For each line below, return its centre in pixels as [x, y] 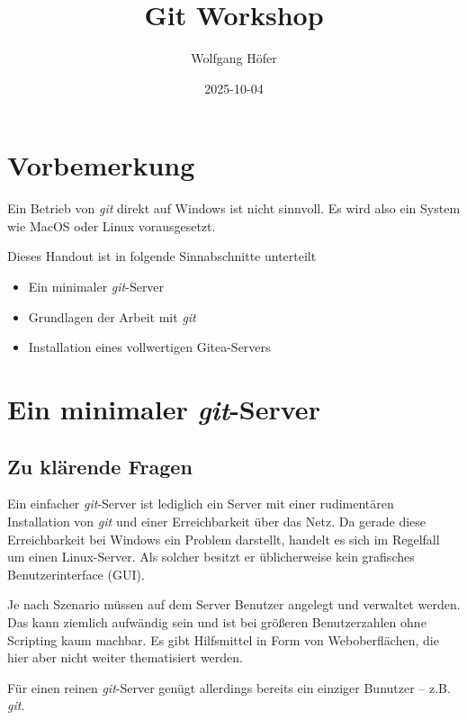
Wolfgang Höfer [234, 58]
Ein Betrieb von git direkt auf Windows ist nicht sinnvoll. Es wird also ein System [234, 208]
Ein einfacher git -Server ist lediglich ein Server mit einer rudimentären [201, 504]
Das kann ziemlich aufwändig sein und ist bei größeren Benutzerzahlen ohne [217, 621]
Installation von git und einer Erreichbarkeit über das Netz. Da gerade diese [217, 521]
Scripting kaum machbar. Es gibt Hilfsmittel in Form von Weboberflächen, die [223, 639]
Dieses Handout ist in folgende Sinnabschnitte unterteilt [162, 256]
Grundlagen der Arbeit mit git [112, 316]
